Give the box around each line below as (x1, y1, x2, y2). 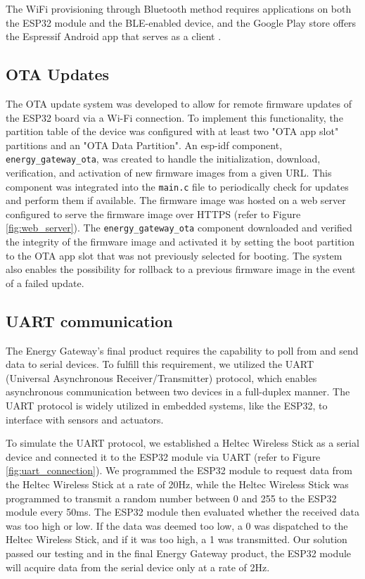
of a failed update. (6, 275, 84, 290)
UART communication (6, 310, 173, 331)
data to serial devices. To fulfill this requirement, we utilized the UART (6, 357, 314, 371)
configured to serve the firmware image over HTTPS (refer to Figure (6, 206, 301, 221)
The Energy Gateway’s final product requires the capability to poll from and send (6, 343, 359, 357)
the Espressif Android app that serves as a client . (6, 29, 222, 44)
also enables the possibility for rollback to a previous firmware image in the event (6, 262, 356, 276)
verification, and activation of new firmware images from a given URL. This (6, 165, 332, 180)
